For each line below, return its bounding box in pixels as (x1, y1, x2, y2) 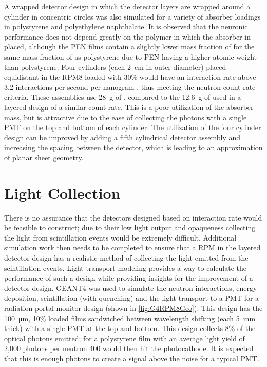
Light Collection (4, 182, 121, 203)
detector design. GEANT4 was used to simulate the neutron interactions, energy (4, 282, 257, 293)
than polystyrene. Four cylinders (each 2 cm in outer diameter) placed (4, 61, 226, 72)
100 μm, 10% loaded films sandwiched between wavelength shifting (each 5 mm (4, 313, 256, 323)
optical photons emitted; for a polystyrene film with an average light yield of (4, 333, 245, 343)
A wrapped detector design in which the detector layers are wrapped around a (4, 1, 251, 11)
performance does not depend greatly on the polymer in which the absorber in (4, 31, 251, 42)
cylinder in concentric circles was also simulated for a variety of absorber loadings (4, 11, 261, 22)
